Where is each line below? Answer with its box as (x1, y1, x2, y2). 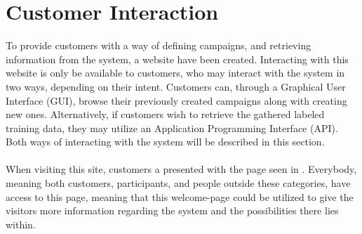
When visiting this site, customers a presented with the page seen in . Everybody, (6, 162, 357, 176)
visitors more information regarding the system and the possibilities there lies (6, 203, 339, 218)
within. (6, 216, 36, 231)
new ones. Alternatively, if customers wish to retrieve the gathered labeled (6, 107, 325, 122)
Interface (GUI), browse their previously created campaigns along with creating (6, 93, 347, 108)
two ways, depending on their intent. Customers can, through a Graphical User (6, 79, 346, 93)
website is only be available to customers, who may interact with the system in (6, 65, 345, 80)
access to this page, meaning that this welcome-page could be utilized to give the (6, 189, 354, 204)
